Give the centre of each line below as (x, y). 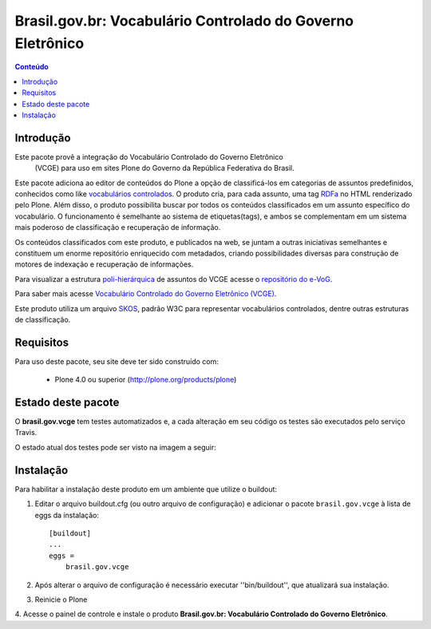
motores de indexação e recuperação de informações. (104, 264)
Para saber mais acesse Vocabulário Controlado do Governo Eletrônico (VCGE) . (146, 294)
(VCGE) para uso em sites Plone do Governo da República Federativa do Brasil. (164, 168)
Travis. (26, 433)
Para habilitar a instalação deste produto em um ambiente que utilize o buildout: (146, 489)
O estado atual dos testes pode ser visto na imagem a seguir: (116, 447)
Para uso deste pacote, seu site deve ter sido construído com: (117, 361)
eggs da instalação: (67, 515)
